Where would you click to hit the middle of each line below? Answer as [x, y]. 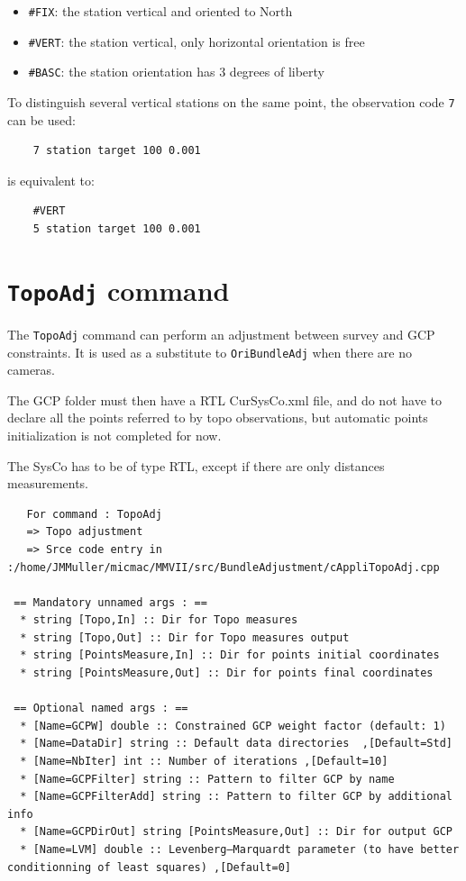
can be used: [41, 119]
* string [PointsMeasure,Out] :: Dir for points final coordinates [227, 673]
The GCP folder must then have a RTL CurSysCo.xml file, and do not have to [224, 400]
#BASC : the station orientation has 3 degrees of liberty [176, 72]
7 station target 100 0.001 [117, 151]
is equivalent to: [51, 180]
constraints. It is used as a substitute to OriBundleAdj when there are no [210, 352]
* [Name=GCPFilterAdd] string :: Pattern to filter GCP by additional [236, 797]
